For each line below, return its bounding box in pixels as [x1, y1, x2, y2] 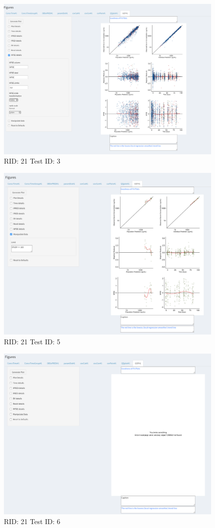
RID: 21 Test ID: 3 [4, 156, 61, 166]
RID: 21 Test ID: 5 [4, 336, 61, 347]
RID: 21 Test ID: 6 [4, 516, 61, 526]
